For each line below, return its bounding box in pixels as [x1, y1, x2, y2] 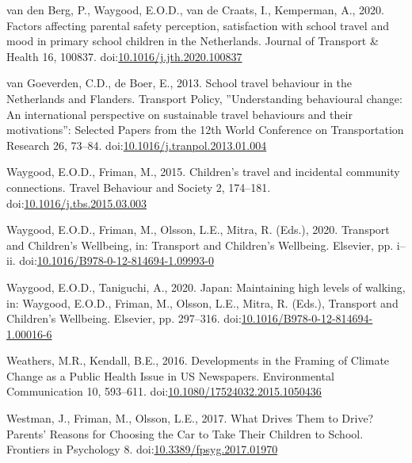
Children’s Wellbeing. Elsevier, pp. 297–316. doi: [6, 310, 242, 327]
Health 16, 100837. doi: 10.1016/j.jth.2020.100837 [6, 48, 242, 64]
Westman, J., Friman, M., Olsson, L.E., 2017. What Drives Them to [6, 410, 338, 427]
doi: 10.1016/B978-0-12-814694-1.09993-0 [19, 252, 214, 269]
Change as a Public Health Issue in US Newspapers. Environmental [6, 367, 334, 384]
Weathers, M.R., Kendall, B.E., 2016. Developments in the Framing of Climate [6, 352, 390, 369]
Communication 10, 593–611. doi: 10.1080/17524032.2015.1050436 [6, 383, 322, 400]
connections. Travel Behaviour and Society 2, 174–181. [6, 178, 271, 195]
